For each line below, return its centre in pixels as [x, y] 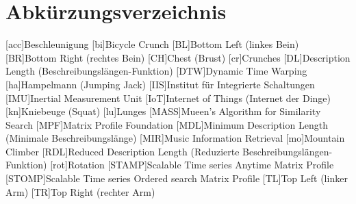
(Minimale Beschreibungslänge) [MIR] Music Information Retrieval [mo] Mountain [175, 138]
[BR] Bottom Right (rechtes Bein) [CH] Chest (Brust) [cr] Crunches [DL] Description [178, 57]
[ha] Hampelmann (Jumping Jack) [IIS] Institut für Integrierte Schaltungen [160, 84]
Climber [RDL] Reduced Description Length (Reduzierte [123, 151]
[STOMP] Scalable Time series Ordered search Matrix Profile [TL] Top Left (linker [177, 178]
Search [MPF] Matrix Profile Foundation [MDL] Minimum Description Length [167, 124]
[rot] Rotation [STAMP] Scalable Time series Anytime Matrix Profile [192, 165]
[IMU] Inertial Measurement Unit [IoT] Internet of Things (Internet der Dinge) [168, 98]
